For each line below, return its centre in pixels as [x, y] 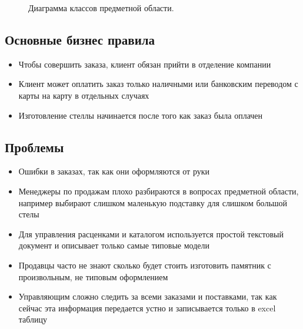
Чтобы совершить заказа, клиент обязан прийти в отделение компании [145, 64]
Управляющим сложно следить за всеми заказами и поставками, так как [148, 296]
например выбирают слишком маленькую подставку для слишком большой [153, 202]
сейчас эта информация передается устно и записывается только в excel [147, 308]
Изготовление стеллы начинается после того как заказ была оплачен [141, 115]
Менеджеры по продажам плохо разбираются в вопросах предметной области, [159, 191]
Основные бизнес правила [80, 39]
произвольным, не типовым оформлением [93, 276]
